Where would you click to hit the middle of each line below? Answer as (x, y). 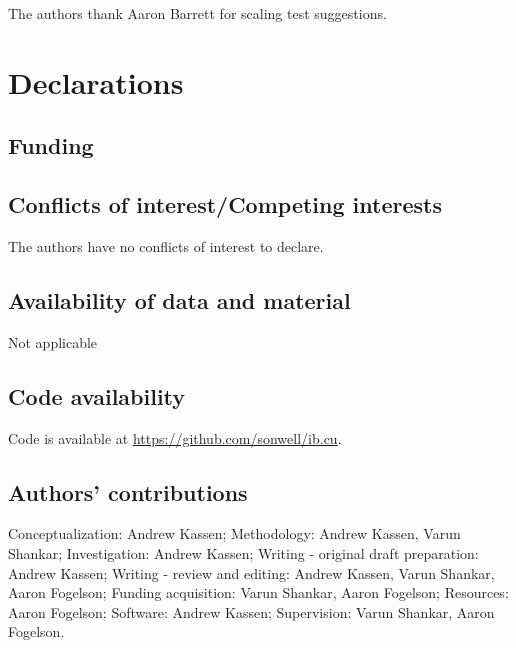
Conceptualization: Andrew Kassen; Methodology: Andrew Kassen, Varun (234, 533)
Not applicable (53, 341)
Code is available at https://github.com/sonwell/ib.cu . (175, 437)
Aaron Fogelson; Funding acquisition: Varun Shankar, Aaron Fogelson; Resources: (258, 592)
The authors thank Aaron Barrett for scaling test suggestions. (197, 13)
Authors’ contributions (128, 491)
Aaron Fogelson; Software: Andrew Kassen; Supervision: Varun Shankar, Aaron (251, 611)
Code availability (97, 395)
